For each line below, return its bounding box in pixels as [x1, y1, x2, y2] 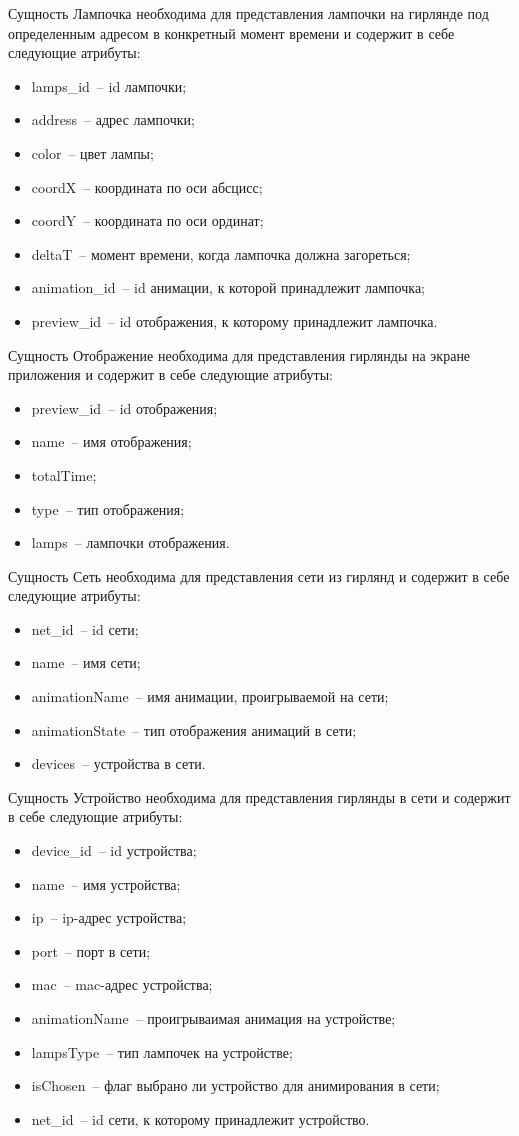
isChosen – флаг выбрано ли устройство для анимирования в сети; [31, 1075, 440, 1096]
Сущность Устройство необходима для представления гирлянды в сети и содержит [8, 786, 511, 807]
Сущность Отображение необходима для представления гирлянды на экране [8, 344, 471, 365]
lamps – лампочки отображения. [31, 532, 230, 553]
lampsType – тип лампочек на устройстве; [31, 1041, 293, 1062]
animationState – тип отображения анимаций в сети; [31, 719, 357, 740]
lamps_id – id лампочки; [31, 75, 187, 96]
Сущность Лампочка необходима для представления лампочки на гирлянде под [8, 3, 489, 23]
